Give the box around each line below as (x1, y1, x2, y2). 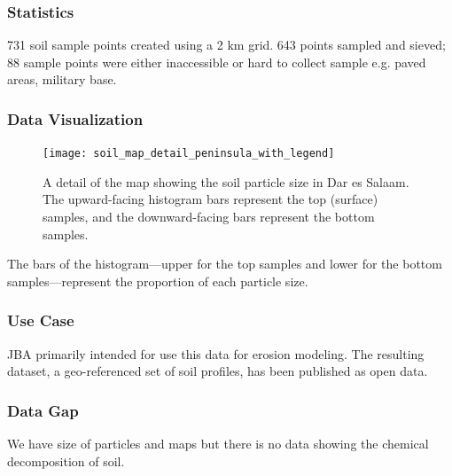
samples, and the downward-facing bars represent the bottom (43, 207, 375, 226)
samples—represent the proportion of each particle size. (7, 271, 308, 290)
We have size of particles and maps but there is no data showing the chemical (7, 434, 429, 453)
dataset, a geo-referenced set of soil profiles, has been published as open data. (7, 362, 428, 380)
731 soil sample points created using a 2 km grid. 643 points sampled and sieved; (7, 35, 446, 54)
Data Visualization (7, 107, 144, 129)
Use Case (7, 309, 74, 332)
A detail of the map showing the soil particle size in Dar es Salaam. (43, 172, 409, 191)
